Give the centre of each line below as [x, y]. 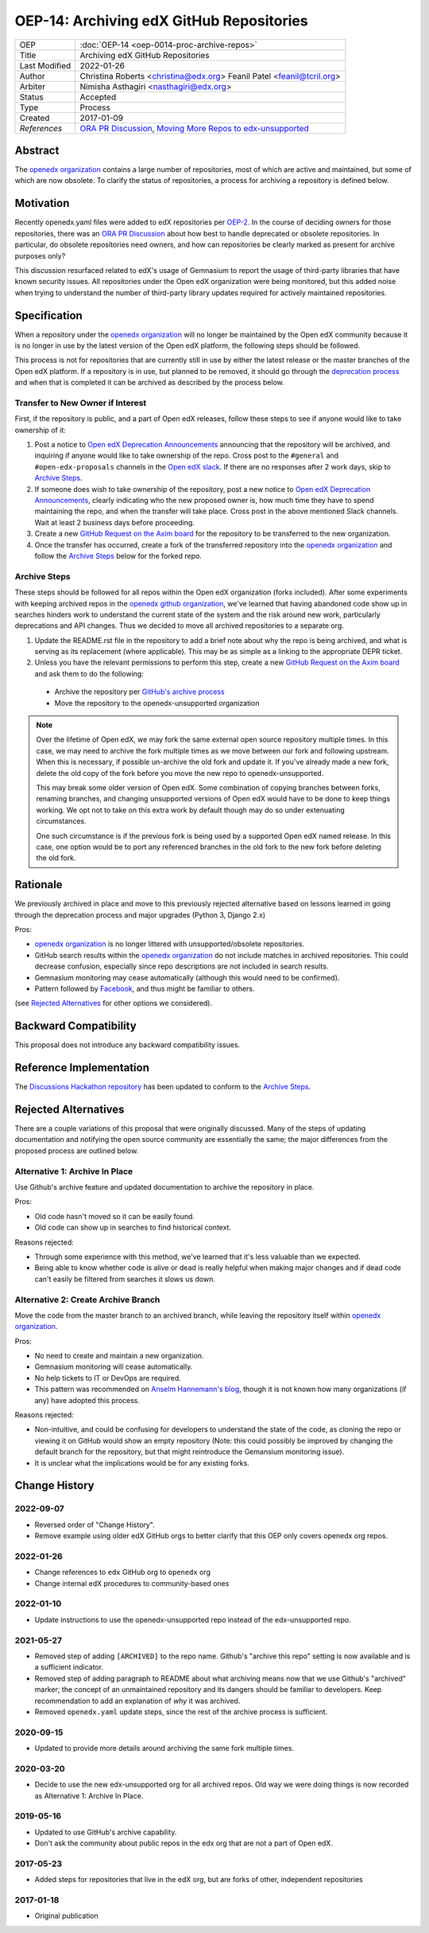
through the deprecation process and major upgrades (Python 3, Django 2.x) [140, 914]
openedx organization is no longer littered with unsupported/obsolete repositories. [170, 944]
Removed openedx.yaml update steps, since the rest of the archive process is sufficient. [181, 1712]
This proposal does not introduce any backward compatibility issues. [128, 1045]
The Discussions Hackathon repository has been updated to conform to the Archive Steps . [163, 1087]
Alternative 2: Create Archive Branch [87, 1300]
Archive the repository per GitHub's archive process [140, 692]
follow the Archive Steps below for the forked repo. [118, 556]
